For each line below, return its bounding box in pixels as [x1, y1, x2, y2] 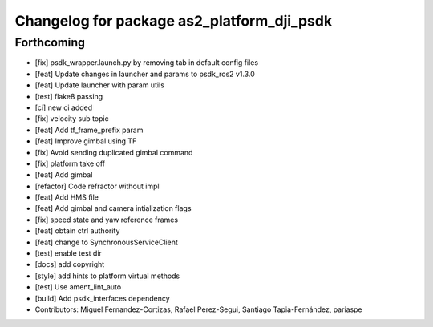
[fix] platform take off [34, 159, 106, 168]
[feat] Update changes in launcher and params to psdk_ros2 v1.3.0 [34, 69, 256, 79]
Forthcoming [14, 35, 86, 50]
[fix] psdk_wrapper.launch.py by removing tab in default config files [34, 58, 259, 67]
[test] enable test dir [34, 248, 102, 258]
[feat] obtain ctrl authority [34, 226, 120, 236]
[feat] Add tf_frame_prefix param [34, 125, 144, 135]
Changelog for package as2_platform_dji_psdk [14, 12, 333, 30]
